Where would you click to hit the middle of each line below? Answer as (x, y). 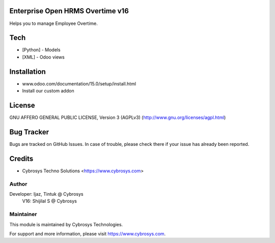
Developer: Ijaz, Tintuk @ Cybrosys (46, 194)
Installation (28, 71)
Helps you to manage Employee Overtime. (53, 23)
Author (18, 184)
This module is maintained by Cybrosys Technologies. (66, 224)
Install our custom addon (48, 91)
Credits (21, 158)
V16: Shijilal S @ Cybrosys (50, 201)
